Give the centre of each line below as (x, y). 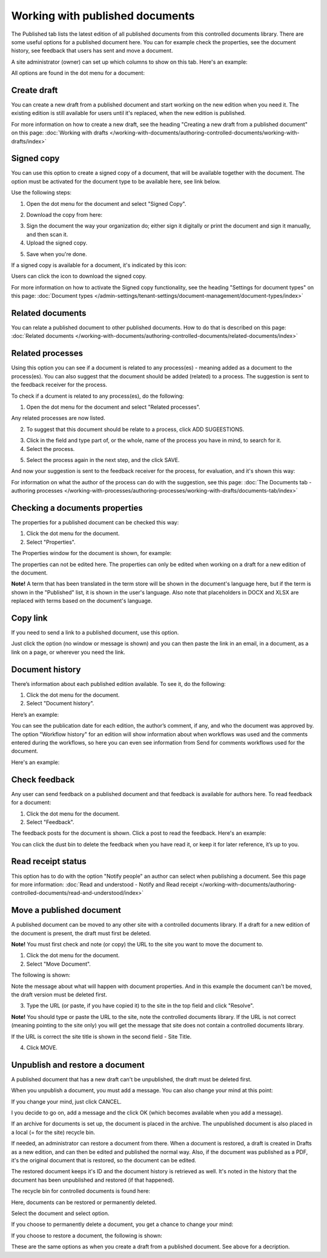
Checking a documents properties (77, 508)
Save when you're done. (57, 254)
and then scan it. (47, 234)
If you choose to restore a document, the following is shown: (87, 1236)
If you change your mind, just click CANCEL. (66, 1101)
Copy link (29, 618)
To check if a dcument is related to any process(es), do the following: (97, 396)
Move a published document (66, 910)
